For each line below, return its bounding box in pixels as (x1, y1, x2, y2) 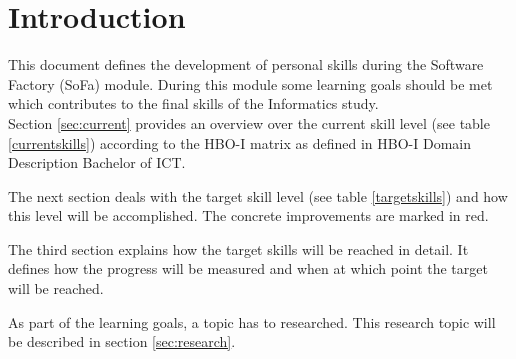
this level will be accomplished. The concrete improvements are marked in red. (8, 205, 489, 226)
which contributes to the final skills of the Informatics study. (8, 93, 379, 114)
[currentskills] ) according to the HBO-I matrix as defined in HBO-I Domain (8, 132, 471, 153)
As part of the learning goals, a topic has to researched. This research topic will (8, 311, 496, 332)
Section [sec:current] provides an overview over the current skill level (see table (8, 112, 490, 133)
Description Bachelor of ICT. (8, 152, 186, 173)
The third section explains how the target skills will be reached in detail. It (8, 238, 469, 259)
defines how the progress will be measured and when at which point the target (8, 258, 488, 279)
